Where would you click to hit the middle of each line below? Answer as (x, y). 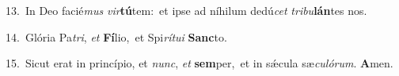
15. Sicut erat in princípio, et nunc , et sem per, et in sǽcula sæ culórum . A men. (199, 63)
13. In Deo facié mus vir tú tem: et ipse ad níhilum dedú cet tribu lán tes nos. (186, 10)
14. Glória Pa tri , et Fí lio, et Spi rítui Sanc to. (116, 36)
